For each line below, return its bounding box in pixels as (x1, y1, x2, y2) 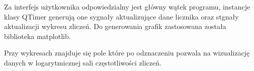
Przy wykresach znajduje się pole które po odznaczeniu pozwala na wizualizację (4, 47, 250, 58)
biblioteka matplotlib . (4, 30, 71, 41)
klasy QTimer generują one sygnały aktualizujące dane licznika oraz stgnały (4, 11, 239, 21)
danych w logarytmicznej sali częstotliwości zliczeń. (4, 57, 161, 67)
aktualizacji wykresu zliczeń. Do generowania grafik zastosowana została (4, 21, 226, 31)
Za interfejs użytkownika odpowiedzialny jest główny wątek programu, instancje (4, 1, 250, 11)
